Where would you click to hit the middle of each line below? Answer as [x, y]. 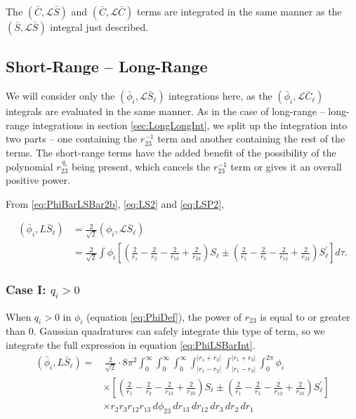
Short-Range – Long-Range [107, 66]
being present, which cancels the [141, 166]
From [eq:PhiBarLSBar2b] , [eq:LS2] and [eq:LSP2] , [115, 203]
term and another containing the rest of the [251, 139]
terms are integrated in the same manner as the [239, 11]
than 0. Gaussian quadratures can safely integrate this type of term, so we [165, 331]
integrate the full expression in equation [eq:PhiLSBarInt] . [131, 345]
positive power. [38, 180]
